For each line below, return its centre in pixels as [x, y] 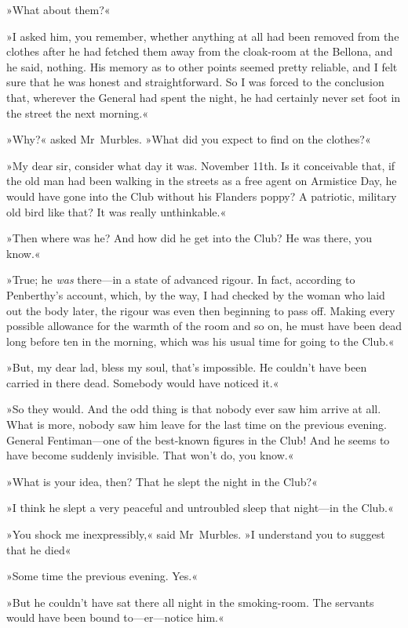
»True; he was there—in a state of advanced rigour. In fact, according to [181, 280]
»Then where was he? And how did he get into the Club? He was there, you [189, 238]
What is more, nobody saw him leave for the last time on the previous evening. [197, 425]
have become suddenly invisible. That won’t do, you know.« [150, 455]
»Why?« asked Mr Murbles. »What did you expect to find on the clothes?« [189, 139]
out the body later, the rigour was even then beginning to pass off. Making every [201, 310]
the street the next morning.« [77, 113]
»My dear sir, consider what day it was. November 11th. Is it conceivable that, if [201, 165]
